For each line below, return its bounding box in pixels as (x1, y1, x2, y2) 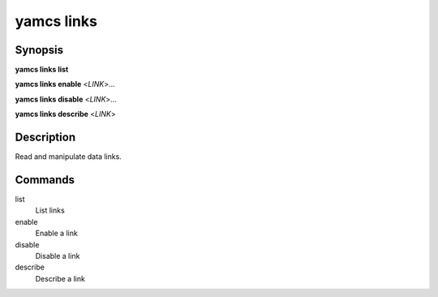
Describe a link (35, 273, 85, 283)
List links (35, 205, 65, 215)
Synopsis (15, 43, 64, 57)
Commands (15, 173, 75, 187)
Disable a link (35, 252, 80, 260)
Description (15, 131, 76, 144)
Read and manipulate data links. (15, 152, 122, 161)
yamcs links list (15, 65, 69, 75)
